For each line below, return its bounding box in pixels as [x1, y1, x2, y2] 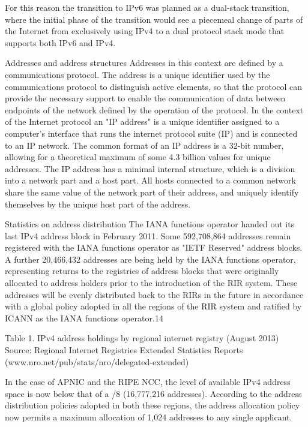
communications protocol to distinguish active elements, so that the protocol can [5, 80, 303, 92]
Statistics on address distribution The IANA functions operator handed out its [5, 218, 295, 230]
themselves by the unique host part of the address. [5, 197, 191, 210]
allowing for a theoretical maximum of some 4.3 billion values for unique [5, 151, 271, 163]
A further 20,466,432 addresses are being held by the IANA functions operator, [5, 252, 296, 265]
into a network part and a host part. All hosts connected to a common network [5, 174, 296, 187]
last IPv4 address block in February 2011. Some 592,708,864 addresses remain [5, 229, 291, 242]
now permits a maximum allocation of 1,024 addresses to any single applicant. [5, 411, 292, 423]
